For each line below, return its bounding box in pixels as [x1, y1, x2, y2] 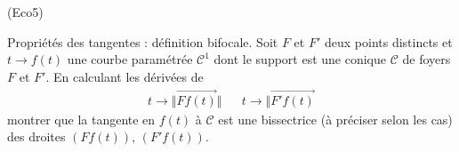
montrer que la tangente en [7, 109, 156, 128]
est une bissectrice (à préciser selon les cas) [218, 109, 453, 128]
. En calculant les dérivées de [45, 67, 204, 85]
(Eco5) [7, 3, 44, 20]
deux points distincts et [324, 32, 453, 51]
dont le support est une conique [213, 50, 387, 68]
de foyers [402, 50, 451, 68]
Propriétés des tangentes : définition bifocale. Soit [7, 32, 278, 51]
